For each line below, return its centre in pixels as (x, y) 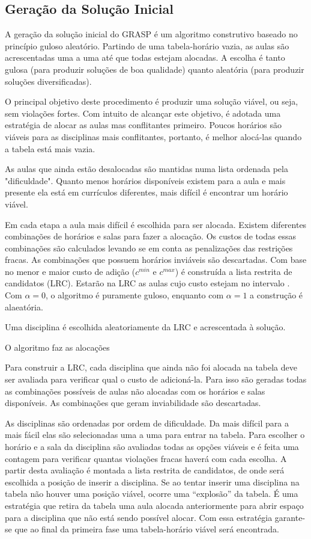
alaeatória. (24, 306)
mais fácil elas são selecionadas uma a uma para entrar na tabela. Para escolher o (155, 435)
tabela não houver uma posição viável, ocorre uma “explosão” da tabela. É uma (152, 494)
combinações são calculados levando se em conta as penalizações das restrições (149, 248)
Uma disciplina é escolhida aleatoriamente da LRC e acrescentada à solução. (145, 327)
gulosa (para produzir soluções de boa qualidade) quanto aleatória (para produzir (155, 69)
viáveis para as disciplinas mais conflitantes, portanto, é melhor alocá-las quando (153, 136)
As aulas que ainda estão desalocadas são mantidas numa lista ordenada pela (146, 169)
